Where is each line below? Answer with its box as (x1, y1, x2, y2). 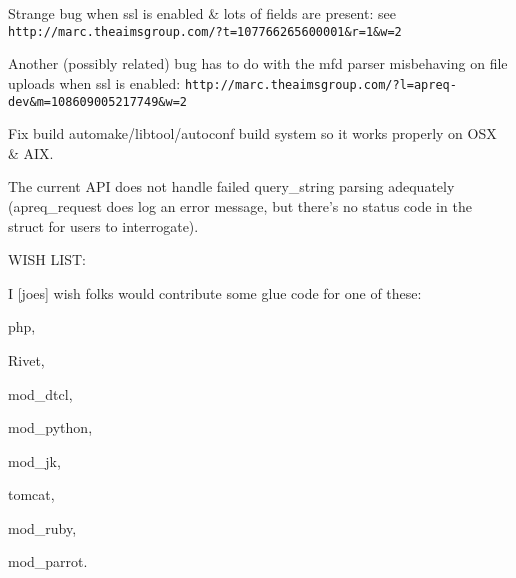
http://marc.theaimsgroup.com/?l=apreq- (184, 77, 457, 92)
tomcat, (8, 484, 55, 505)
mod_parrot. (8, 551, 88, 572)
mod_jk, (8, 450, 61, 471)
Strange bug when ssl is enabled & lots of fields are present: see (8, 3, 396, 23)
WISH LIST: (8, 249, 86, 270)
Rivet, (8, 349, 45, 370)
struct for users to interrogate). (8, 215, 199, 236)
